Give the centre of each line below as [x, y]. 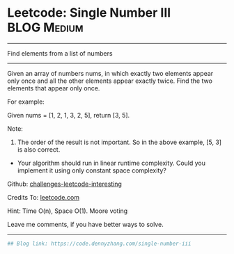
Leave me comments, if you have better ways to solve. [85, 224]
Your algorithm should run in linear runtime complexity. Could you [111, 163]
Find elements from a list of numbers [60, 53]
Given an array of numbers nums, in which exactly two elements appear [110, 73]
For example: [26, 102]
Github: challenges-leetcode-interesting [64, 184]
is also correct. [39, 149]
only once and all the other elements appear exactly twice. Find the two [110, 81]
